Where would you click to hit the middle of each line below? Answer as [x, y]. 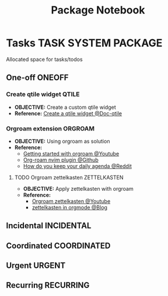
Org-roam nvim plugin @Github [61, 160]
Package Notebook [98, 10]
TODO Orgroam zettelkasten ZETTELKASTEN [69, 177]
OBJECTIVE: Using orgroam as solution [62, 141]
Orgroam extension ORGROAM [50, 128]
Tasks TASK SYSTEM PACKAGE [84, 43]
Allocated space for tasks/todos [44, 59]
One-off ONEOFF [37, 78]
